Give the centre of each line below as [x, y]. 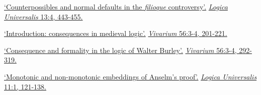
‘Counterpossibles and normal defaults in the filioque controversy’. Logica [116, 6]
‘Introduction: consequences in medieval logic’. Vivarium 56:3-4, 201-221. [116, 33]
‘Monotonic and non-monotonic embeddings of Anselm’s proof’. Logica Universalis [130, 76]
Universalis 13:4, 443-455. [43, 16]
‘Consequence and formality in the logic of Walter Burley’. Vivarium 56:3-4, [120, 50]
